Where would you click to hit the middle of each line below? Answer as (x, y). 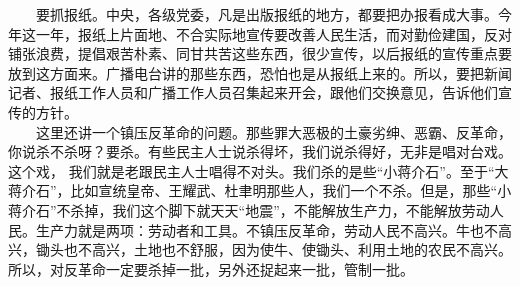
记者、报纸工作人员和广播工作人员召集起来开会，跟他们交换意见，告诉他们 (253, 92)
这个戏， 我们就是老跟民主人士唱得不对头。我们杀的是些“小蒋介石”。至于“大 (258, 170)
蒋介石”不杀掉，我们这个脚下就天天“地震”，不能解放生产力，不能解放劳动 (249, 209)
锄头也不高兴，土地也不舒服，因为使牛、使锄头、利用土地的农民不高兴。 (273, 249)
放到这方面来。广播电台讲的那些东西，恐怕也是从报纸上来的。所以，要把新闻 (260, 72)
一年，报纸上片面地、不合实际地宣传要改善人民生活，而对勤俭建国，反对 (273, 33)
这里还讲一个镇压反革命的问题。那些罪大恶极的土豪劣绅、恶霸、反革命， (273, 131)
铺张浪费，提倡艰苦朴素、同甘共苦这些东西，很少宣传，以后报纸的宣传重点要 (260, 53)
